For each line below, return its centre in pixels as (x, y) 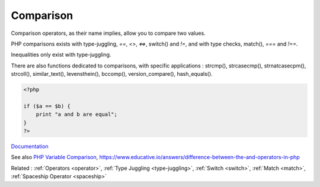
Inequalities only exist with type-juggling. (61, 55)
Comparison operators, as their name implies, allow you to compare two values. (108, 33)
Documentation (30, 146)
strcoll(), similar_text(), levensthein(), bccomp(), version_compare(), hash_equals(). (112, 74)
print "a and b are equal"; (77, 115)
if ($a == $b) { (47, 106)
